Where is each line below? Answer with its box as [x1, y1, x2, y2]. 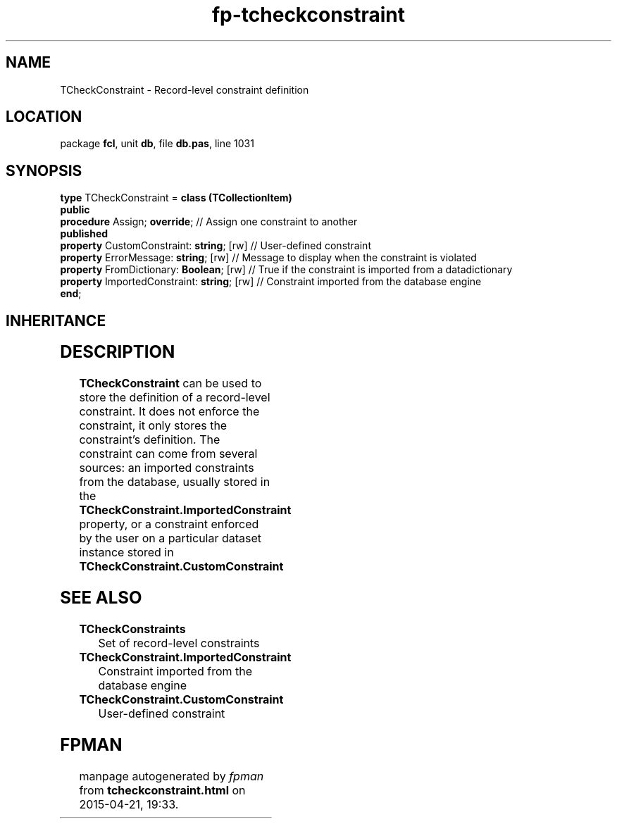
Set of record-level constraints [98, 635, 260, 650]
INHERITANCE [6, 311, 106, 330]
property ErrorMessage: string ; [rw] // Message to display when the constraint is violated [60, 251, 477, 264]
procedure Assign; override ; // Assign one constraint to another [60, 216, 358, 228]
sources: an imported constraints [79, 461, 254, 475]
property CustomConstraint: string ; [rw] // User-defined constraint [60, 239, 371, 252]
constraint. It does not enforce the [79, 404, 260, 419]
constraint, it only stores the [79, 418, 228, 433]
